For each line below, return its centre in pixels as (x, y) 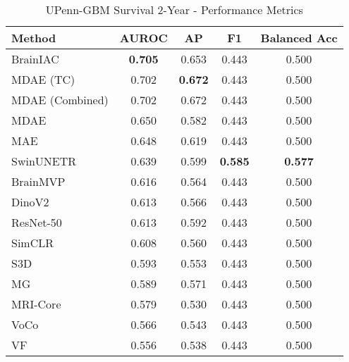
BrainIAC (35, 59)
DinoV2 (30, 202)
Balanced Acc (299, 38)
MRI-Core (36, 304)
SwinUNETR (44, 161)
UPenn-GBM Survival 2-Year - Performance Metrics (174, 10)
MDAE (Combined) (60, 100)
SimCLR (33, 243)
